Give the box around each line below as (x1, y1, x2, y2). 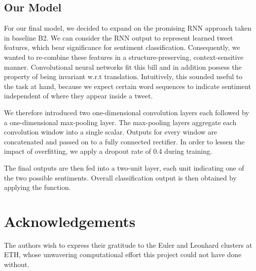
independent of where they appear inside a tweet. (4, 90, 153, 101)
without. (4, 259, 30, 270)
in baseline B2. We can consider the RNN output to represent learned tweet (4, 32, 233, 43)
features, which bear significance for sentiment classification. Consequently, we (4, 42, 240, 52)
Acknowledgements (4, 211, 136, 231)
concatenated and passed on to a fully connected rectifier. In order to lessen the (4, 136, 245, 146)
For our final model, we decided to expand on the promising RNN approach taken (4, 23, 252, 33)
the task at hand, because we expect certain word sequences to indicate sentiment (4, 81, 251, 91)
